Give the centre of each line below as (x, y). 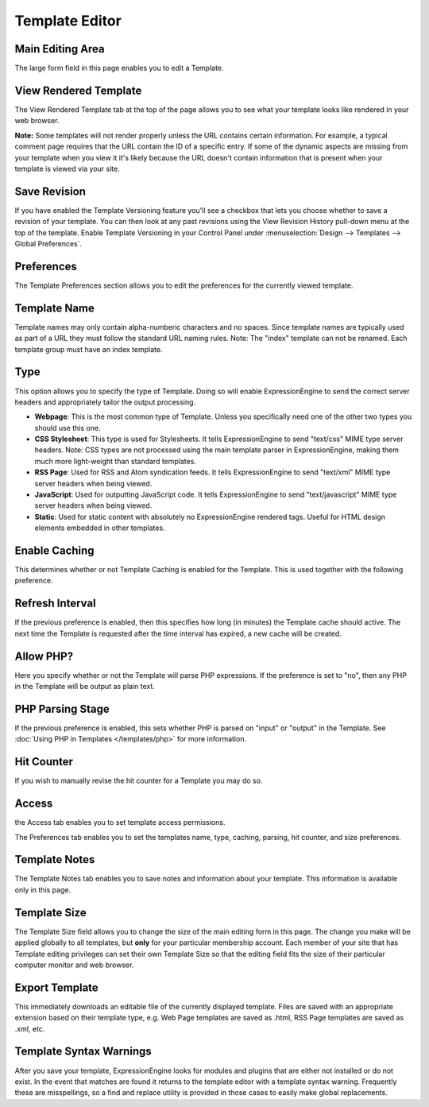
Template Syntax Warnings (83, 1052)
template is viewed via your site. (67, 168)
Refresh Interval (55, 604)
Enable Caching (54, 551)
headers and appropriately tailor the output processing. (105, 402)
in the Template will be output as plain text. (85, 687)
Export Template (56, 987)
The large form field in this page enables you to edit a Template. (119, 68)
